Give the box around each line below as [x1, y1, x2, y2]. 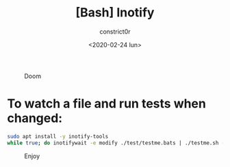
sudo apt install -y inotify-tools [7, 133, 109, 140]
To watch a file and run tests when [7, 96, 207, 112]
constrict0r [99, 27, 131, 36]
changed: [7, 111, 63, 126]
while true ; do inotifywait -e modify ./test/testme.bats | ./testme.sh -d [7, 139, 228, 146]
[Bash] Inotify [75, 5, 155, 21]
